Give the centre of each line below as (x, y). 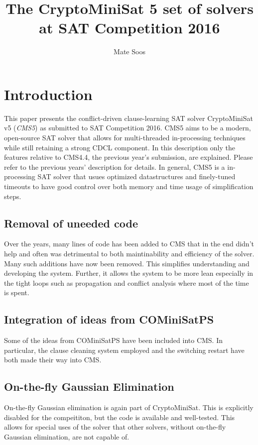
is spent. (17, 292)
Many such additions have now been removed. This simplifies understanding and (127, 263)
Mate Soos (129, 52)
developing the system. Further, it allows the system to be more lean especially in (129, 273)
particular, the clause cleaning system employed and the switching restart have (124, 350)
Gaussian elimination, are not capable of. (67, 436)
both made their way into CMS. (53, 360)
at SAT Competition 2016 (129, 28)
